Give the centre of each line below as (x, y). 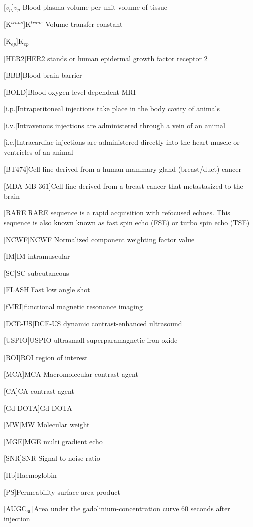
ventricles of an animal (39, 152)
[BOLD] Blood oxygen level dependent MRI (70, 92)
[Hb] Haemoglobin (30, 475)
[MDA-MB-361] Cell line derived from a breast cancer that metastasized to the (124, 186)
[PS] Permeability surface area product (62, 492)
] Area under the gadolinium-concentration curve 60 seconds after (131, 509)
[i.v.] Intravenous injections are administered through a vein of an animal (115, 125)
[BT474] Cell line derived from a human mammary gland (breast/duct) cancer (123, 169)
